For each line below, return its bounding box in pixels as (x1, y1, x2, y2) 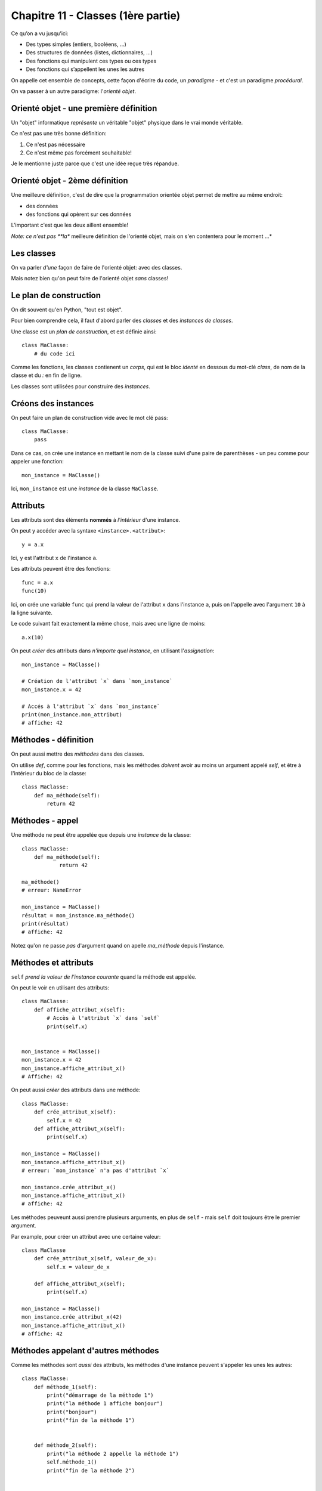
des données (26, 202, 58, 209)
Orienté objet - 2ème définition (11, 176, 128, 186)
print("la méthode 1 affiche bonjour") (47, 1400, 163, 1407)
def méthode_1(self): (33, 1384, 98, 1390)
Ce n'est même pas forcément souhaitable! (26, 149, 132, 156)
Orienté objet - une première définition (11, 103, 157, 113)
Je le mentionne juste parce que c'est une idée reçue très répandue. (11, 160, 179, 167)
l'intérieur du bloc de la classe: (11, 770, 86, 777)
